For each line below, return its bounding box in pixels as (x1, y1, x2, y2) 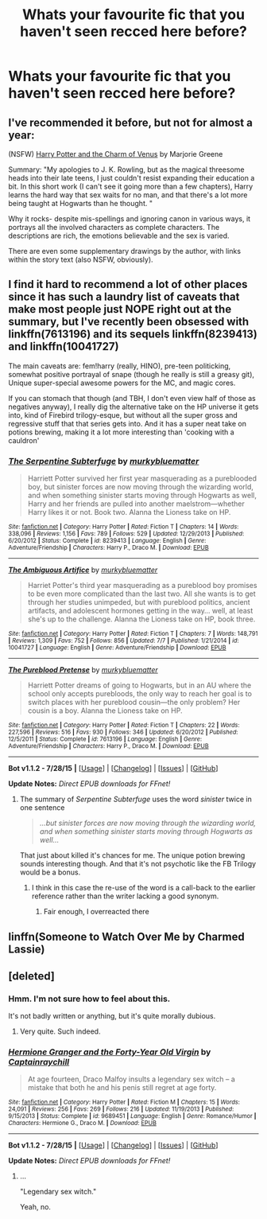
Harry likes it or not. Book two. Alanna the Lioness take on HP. (27, 508, 231, 517)
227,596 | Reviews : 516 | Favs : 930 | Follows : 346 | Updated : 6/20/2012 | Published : (8, 728, 238, 737)
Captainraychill (8, 1057, 70, 1068)
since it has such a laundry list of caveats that (8, 290, 240, 304)
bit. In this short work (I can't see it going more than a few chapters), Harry (8, 181, 253, 191)
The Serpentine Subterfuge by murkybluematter (8, 455, 199, 466)
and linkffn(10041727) (8, 340, 119, 353)
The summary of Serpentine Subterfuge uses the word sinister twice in (19, 794, 252, 804)
